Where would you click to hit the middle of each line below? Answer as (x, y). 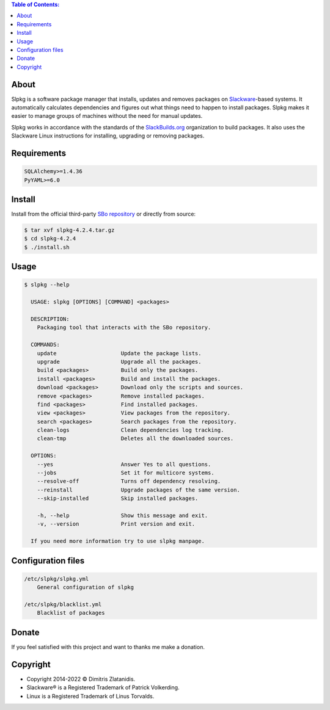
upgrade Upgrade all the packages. (119, 361)
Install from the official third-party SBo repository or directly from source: (103, 214)
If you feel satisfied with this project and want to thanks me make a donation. (108, 647)
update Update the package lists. (119, 353)
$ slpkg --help (47, 285)
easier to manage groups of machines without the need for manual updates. (107, 116)
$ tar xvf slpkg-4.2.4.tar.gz (69, 230)
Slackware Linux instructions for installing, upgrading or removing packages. (108, 136)
